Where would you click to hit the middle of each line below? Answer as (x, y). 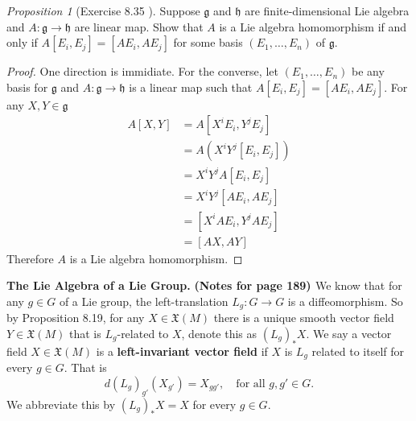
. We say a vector (349, 333)
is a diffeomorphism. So (345, 301)
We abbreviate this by (61, 404)
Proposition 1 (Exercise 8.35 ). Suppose (103, 10)
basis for (27, 87)
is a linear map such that (191, 87)
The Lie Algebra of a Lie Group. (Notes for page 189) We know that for (204, 285)
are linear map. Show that (139, 26)
